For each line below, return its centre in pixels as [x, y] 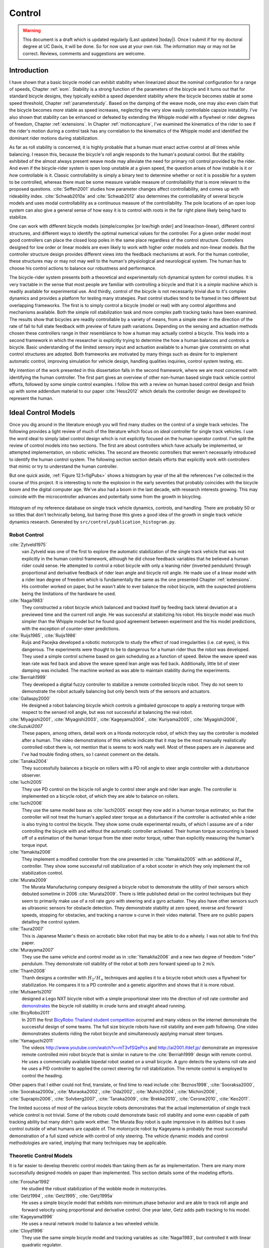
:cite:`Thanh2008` [28, 970]
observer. [32, 775]
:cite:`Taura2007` [27, 929]
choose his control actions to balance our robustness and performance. [83, 268]
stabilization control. [42, 873]
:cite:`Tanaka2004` [29, 761]
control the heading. [42, 1075]
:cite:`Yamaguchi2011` [32, 1040]
